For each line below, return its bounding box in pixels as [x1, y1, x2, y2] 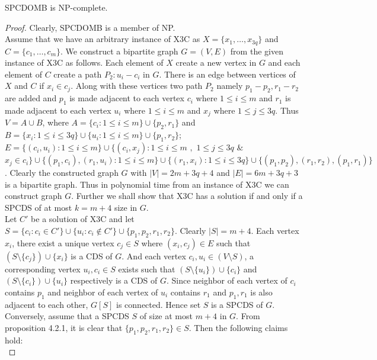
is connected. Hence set [116, 298, 201, 310]
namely [216, 79, 243, 92]
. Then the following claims [188, 322, 288, 333]
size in [114, 201, 138, 213]
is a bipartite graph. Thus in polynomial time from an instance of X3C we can [5, 178, 289, 190]
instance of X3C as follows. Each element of [5, 56, 164, 69]
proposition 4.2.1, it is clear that [5, 322, 123, 333]
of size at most [139, 310, 193, 322]
